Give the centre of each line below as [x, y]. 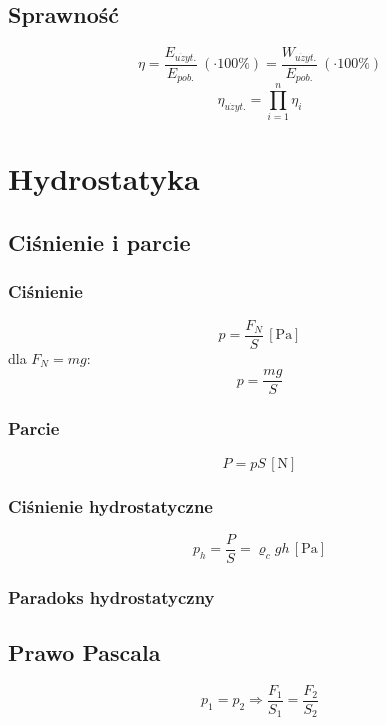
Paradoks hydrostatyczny [111, 596]
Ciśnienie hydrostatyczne [110, 505]
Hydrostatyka [104, 178]
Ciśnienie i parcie [99, 242]
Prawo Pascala [84, 652]
